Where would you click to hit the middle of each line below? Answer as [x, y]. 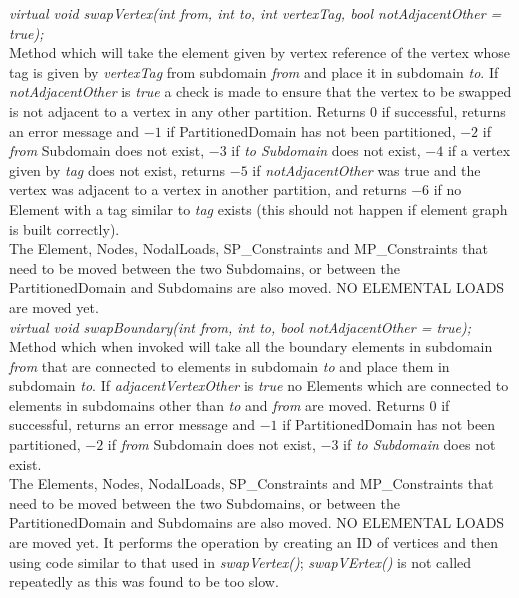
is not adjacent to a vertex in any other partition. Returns [187, 110]
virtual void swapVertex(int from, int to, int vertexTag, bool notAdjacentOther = [255, 13]
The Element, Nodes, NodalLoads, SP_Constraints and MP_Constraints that [248, 248]
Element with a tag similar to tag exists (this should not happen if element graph [258, 208]
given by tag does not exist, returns [117, 169]
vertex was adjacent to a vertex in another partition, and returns [208, 189]
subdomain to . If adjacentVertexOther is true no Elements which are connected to [259, 385]
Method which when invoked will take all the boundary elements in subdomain [251, 346]
